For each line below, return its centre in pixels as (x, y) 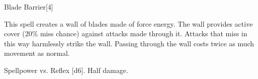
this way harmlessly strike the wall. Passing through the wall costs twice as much (129, 43)
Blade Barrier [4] (29, 7)
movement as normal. (37, 53)
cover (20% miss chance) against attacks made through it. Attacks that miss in (126, 33)
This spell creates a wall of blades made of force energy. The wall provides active (128, 23)
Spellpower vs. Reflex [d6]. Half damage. (66, 70)
